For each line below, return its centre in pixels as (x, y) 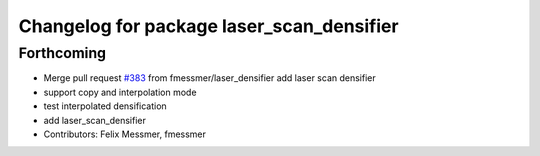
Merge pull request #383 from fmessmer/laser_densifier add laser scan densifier (209, 78)
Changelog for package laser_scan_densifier (208, 26)
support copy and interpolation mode (120, 92)
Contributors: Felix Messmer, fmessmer (125, 134)
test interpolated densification (105, 106)
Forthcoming (62, 53)
